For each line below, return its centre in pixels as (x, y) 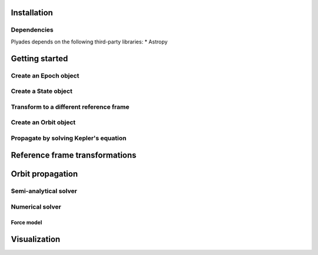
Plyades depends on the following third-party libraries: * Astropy (89, 42)
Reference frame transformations (74, 155)
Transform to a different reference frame (70, 107)
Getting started (39, 58)
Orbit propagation (44, 174)
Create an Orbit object (43, 122)
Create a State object (42, 91)
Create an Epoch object (45, 75)
